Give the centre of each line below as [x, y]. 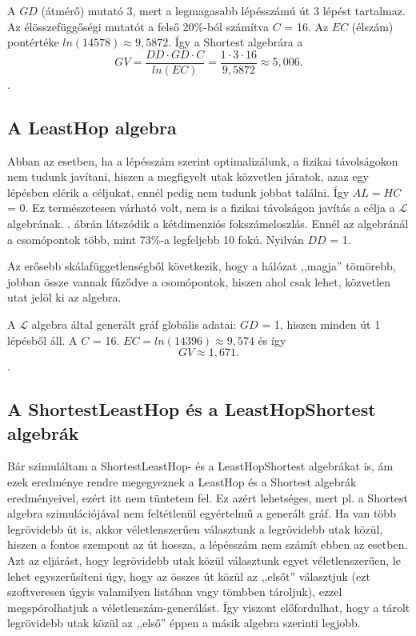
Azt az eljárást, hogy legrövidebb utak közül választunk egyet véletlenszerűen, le [204, 560]
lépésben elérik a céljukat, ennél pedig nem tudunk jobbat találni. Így [178, 192]
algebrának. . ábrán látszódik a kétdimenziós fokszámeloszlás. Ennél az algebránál [208, 224]
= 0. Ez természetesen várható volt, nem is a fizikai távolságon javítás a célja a [201, 208]
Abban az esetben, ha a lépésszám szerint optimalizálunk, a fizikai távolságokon [203, 160]
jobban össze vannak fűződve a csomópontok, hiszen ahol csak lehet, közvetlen [199, 281]
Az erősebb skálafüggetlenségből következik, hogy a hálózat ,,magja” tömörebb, [202, 266]
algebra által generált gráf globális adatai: [134, 324]
